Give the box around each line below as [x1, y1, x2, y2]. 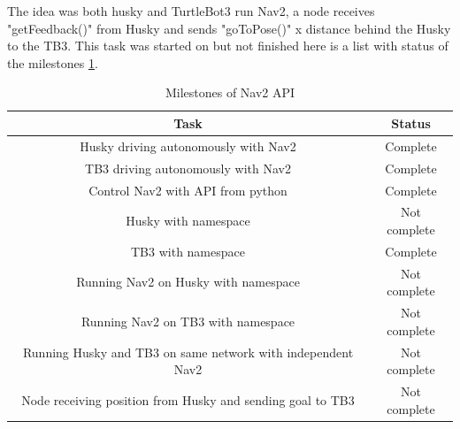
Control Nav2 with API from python [88, 180, 287, 199]
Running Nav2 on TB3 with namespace [80, 311, 295, 330]
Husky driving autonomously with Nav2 [80, 136, 296, 155]
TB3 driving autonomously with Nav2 [85, 158, 291, 177]
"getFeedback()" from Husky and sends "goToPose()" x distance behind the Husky [7, 19, 451, 37]
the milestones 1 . [7, 53, 98, 72]
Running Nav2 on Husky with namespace [76, 272, 300, 291]
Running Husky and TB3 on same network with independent [22, 342, 354, 361]
